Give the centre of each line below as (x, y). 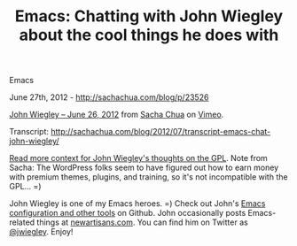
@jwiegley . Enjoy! (41, 232)
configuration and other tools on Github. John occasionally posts (128, 213)
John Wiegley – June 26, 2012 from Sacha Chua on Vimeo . (117, 115)
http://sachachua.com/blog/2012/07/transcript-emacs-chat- (160, 132)
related (22, 222)
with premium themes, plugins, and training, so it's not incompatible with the (148, 177)
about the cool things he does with (149, 35)
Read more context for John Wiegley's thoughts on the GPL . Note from (138, 158)
